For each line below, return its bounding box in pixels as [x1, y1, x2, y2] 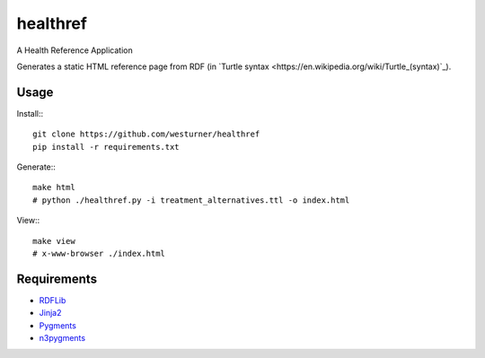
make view [32, 236, 75, 246]
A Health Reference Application [16, 45, 134, 56]
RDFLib [39, 294, 66, 305]
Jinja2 [39, 308, 62, 319]
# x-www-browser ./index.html [32, 248, 166, 258]
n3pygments [39, 333, 85, 344]
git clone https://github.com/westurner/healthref [32, 129, 260, 139]
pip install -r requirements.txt [32, 142, 180, 152]
